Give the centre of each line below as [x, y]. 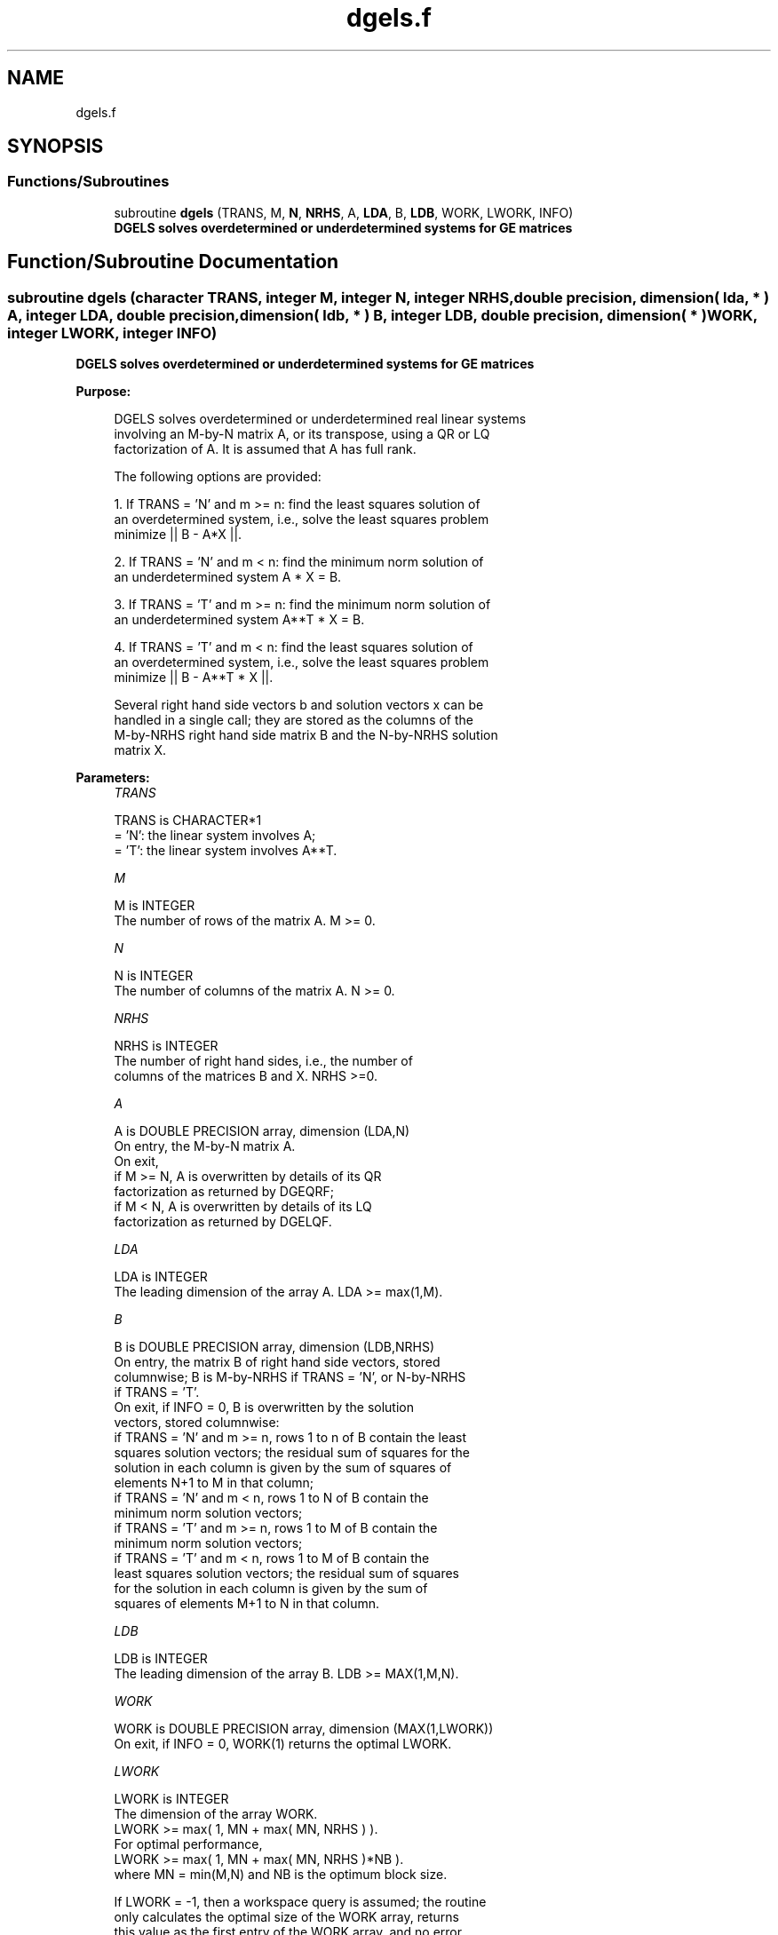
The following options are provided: [218, 477]
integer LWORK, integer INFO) [112, 333]
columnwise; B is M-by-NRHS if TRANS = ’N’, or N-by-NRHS [290, 1377]
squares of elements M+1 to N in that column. [246, 1604]
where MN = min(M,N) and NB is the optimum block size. [281, 1875]
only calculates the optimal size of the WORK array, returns [286, 1917]
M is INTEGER [155, 906]
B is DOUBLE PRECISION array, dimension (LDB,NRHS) [274, 1347]
